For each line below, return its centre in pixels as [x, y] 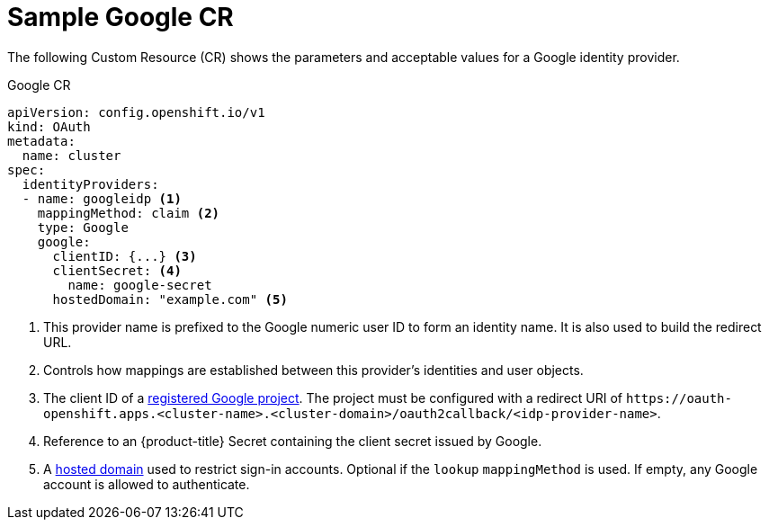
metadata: [41, 141]
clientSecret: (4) [117, 270]
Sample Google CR [121, 17]
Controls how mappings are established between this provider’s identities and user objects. [313, 370]
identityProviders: [90, 184]
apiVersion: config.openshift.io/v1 [136, 112]
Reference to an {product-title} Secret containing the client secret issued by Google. [293, 441]
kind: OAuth [49, 126]
